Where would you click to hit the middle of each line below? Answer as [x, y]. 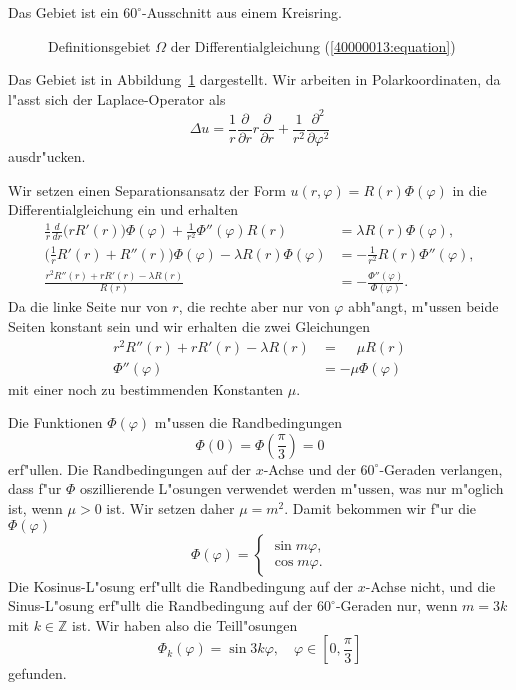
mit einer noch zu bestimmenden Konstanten [146, 388]
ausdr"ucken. [47, 155]
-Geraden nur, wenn [396, 605]
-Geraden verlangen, [441, 468]
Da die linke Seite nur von [88, 306]
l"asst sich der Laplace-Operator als [117, 98]
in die [469, 189]
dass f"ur [35, 488]
